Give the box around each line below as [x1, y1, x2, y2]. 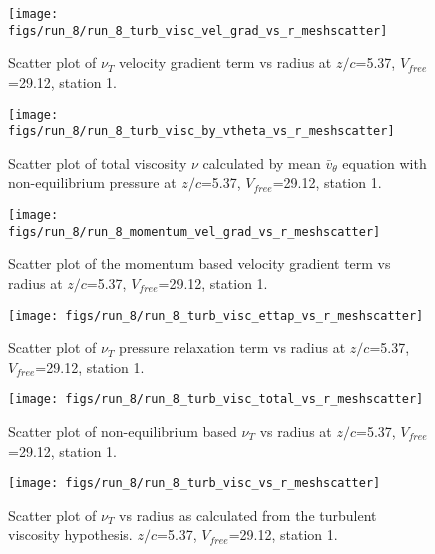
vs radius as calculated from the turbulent [119, 504, 377, 525]
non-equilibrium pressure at [8, 172, 177, 193]
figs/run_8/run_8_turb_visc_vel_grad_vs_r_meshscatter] [8, 23, 388, 38]
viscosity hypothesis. [8, 524, 133, 545]
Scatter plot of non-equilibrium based [8, 421, 237, 441]
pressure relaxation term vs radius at [119, 337, 346, 358]
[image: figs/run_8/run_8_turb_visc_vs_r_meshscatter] [8, 476, 381, 491]
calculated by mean [202, 152, 321, 173]
